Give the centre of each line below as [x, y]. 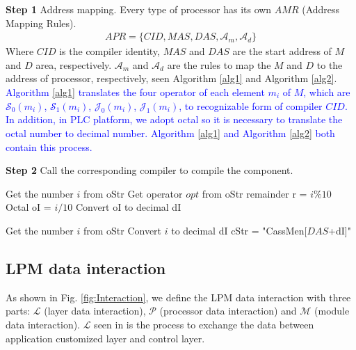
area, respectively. [74, 64]
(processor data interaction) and [228, 311]
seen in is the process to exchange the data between [204, 324]
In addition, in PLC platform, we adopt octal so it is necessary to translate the [174, 119]
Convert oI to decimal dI [128, 207]
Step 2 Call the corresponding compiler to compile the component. [149, 170]
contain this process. [49, 146]
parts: [18, 311]
